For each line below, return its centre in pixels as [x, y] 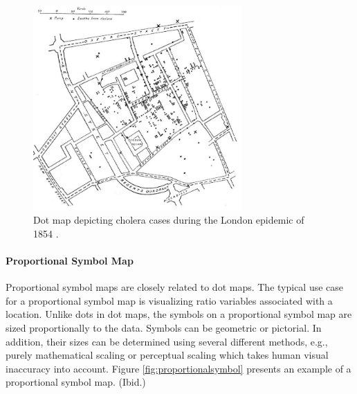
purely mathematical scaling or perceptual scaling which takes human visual [167, 355]
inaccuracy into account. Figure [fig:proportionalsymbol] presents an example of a [178, 368]
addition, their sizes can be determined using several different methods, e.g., [167, 341]
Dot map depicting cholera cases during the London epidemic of [169, 220]
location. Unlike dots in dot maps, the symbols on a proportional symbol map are [179, 314]
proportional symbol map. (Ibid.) [76, 382]
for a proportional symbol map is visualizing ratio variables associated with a [169, 300]
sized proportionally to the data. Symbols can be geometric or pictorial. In [164, 327]
